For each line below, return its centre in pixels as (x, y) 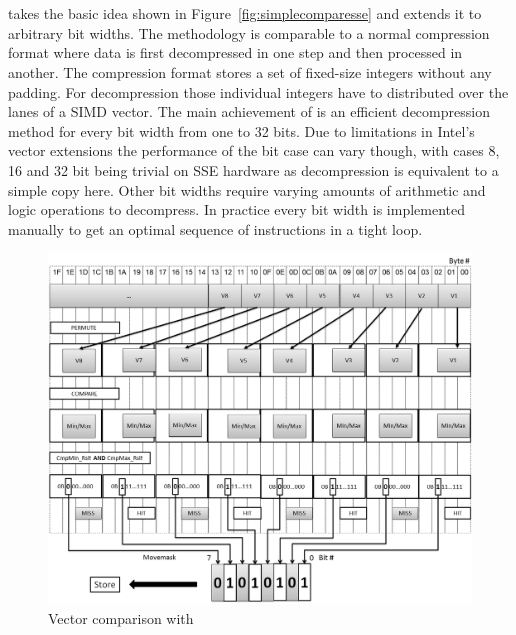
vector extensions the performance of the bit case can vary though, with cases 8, (254, 150)
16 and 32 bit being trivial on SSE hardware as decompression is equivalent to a (253, 169)
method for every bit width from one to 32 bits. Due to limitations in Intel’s (241, 130)
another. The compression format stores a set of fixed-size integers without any (250, 71)
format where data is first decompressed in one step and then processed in (235, 52)
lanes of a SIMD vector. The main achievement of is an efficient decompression (249, 111)
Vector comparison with (121, 617)
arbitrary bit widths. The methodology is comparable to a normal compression (249, 32)
